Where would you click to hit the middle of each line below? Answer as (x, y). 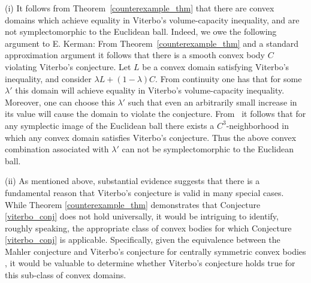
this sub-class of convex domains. (66, 275)
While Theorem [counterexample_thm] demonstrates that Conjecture (133, 204)
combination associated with (57, 149)
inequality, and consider (48, 78)
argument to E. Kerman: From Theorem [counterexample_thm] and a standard (152, 43)
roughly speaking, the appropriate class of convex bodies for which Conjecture (148, 228)
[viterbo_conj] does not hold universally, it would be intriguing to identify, (142, 216)
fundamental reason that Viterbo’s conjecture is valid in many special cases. (144, 192)
